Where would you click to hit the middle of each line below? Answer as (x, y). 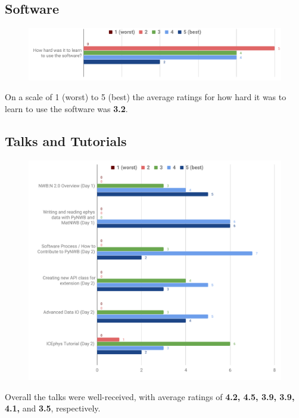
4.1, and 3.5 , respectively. (53, 408)
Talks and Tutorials (66, 140)
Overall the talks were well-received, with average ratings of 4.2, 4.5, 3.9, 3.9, (150, 396)
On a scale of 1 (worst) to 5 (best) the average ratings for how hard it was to (146, 97)
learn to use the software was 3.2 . (66, 108)
